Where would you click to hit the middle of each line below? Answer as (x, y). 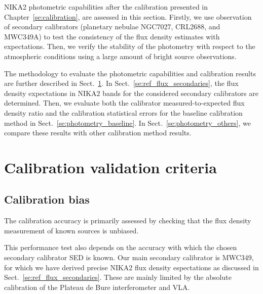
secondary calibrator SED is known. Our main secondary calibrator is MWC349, (129, 257)
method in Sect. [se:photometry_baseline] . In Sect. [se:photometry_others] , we (127, 122)
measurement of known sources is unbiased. (71, 230)
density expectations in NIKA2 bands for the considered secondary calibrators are (131, 93)
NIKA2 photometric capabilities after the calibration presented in (106, 7)
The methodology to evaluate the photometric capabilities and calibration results (130, 73)
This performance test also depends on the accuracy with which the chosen (121, 247)
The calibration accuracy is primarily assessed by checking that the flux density (128, 220)
